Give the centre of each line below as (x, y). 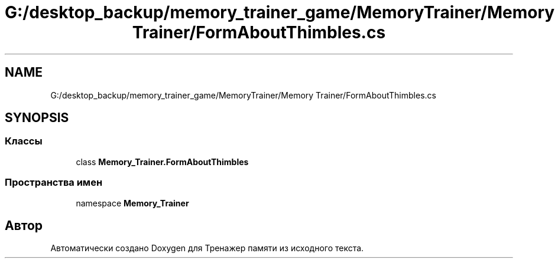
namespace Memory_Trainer (132, 203)
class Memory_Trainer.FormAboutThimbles (162, 162)
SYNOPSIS (37, 118)
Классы (24, 141)
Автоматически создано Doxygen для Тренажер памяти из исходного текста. (207, 248)
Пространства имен (54, 183)
